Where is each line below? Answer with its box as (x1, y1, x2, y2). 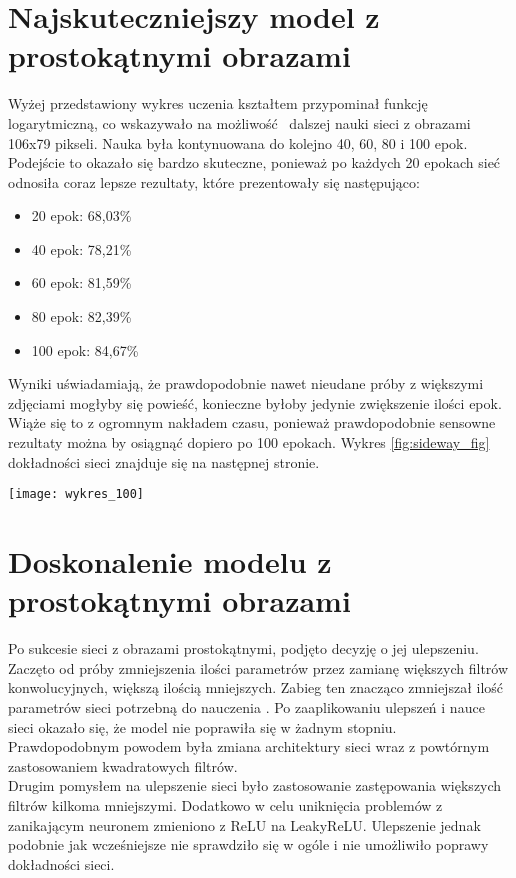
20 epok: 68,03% (31, 205, 132, 226)
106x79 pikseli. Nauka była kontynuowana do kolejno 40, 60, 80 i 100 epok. (8, 132, 468, 153)
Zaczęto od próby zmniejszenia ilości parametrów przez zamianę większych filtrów (8, 657, 509, 678)
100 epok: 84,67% (31, 339, 139, 360)
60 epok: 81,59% (31, 272, 132, 293)
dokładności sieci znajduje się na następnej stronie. (8, 451, 320, 472)
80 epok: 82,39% (31, 306, 132, 327)
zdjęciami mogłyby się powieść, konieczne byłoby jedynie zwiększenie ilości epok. (8, 392, 502, 413)
